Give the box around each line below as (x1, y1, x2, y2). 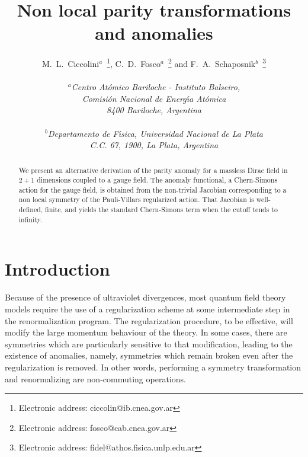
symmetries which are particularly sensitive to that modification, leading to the (5, 337, 293, 350)
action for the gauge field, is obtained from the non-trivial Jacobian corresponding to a (18, 184, 287, 194)
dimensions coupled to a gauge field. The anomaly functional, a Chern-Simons (37, 175, 278, 185)
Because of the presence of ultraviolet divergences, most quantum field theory (5, 291, 286, 303)
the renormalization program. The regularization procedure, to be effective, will (5, 314, 293, 327)
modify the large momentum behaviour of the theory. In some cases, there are (5, 326, 287, 338)
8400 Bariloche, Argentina (107, 104, 201, 116)
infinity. (18, 214, 43, 224)
